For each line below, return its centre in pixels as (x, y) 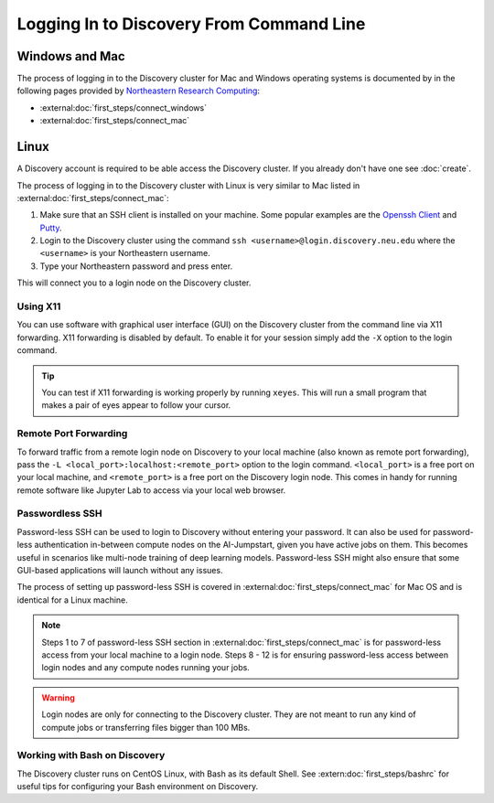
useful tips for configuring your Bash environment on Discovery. (138, 787)
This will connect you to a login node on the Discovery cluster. (134, 283)
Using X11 (39, 306)
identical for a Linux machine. (72, 600)
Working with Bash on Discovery (91, 755)
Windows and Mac (71, 56)
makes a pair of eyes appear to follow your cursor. (136, 405)
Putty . (51, 228)
